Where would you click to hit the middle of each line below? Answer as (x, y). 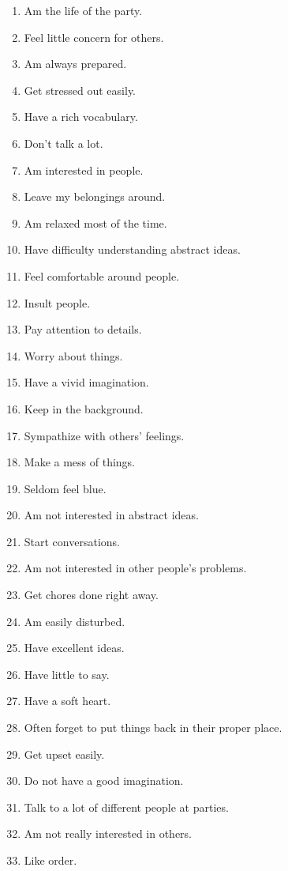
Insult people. (57, 302)
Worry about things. (73, 355)
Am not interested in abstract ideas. (111, 515)
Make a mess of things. (80, 462)
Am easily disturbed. (75, 621)
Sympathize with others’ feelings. (104, 435)
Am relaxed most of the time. (95, 222)
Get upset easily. (64, 754)
